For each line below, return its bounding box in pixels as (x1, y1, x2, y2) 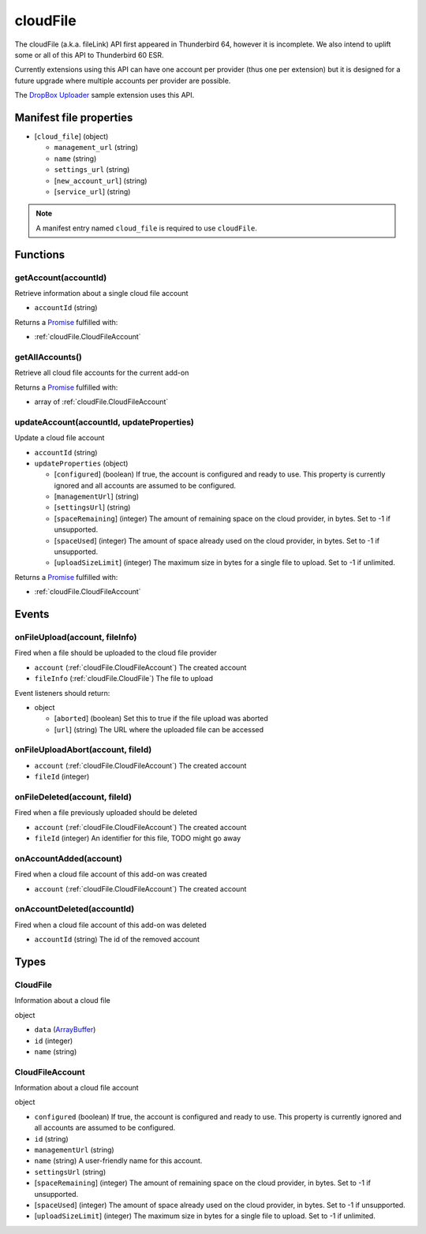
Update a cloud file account (14, 433, 105, 443)
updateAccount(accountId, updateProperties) (14, 417, 195, 428)
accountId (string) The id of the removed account (34, 935, 200, 944)
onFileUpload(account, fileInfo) (14, 632, 137, 642)
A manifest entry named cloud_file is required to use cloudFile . (35, 223, 258, 233)
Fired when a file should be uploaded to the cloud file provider (14, 648, 217, 658)
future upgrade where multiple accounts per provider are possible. (14, 76, 231, 85)
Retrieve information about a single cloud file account (14, 288, 189, 297)
